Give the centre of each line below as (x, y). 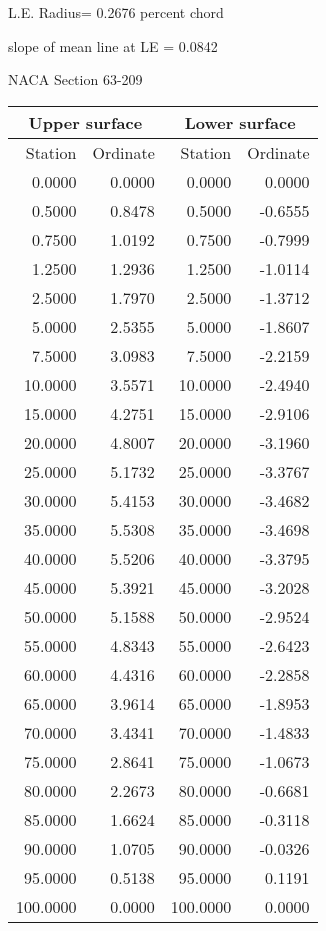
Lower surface (240, 122)
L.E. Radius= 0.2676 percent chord (116, 12)
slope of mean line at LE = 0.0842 (113, 45)
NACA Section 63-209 (75, 79)
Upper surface (85, 122)
